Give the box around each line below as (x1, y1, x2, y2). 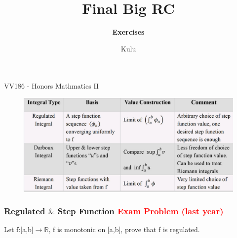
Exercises (112, 27, 145, 37)
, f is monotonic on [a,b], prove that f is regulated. (48, 224, 200, 235)
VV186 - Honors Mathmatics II (4, 81, 99, 91)
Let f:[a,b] (4, 224, 34, 235)
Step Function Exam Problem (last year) (57, 205, 224, 217)
